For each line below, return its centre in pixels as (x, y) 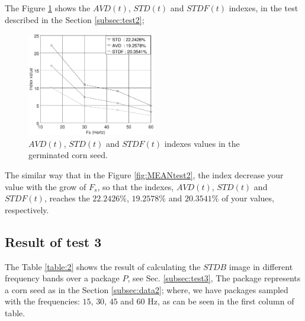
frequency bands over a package (62, 278)
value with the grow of (46, 186)
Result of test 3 (53, 241)
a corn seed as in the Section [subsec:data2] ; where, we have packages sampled (147, 289)
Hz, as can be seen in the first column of (221, 301)
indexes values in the (202, 143)
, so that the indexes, (136, 186)
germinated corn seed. (68, 155)
